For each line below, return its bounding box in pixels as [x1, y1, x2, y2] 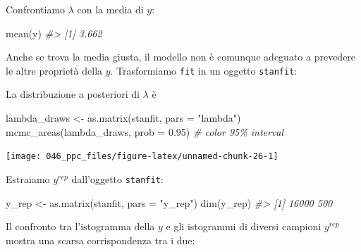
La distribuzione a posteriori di [6, 87, 140, 101]
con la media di [77, 2, 144, 16]
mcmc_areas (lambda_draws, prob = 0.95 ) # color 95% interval [6, 124, 284, 139]
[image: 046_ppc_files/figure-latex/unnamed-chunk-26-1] [6, 151, 279, 162]
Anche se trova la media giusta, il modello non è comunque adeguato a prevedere [6, 49, 356, 64]
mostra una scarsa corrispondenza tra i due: [6, 232, 195, 247]
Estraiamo [6, 171, 50, 186]
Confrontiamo [6, 2, 66, 16]
